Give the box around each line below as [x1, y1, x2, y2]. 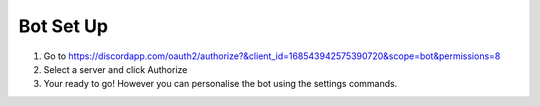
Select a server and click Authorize [43, 63, 188, 75]
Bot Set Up [18, 15, 109, 37]
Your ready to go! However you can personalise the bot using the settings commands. [43, 78, 398, 90]
